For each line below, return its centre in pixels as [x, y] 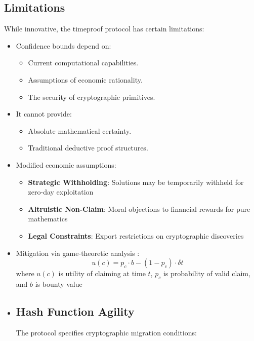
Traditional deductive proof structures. [88, 148]
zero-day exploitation [61, 192]
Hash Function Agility [75, 311]
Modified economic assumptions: [66, 164]
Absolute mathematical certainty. [80, 130]
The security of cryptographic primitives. [92, 97]
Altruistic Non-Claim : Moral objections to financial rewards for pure [139, 209]
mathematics [48, 219]
